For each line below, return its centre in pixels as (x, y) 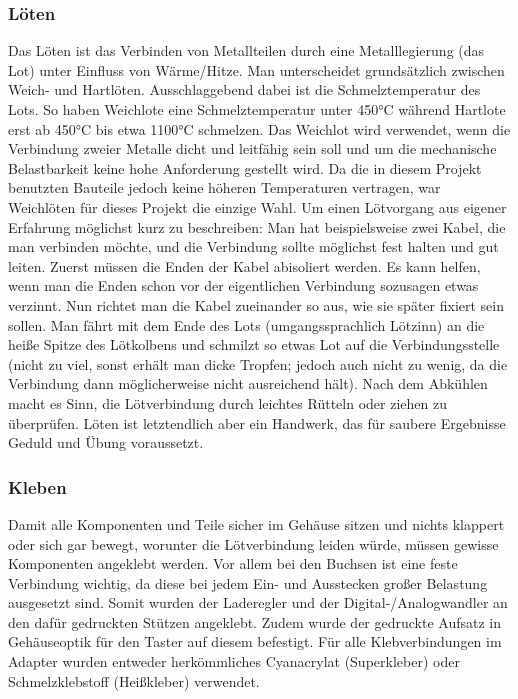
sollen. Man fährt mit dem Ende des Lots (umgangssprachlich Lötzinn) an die (246, 324)
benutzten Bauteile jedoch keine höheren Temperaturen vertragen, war (224, 187)
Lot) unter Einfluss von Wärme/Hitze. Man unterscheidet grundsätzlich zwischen (256, 69)
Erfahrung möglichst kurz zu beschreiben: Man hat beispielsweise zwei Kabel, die (257, 226)
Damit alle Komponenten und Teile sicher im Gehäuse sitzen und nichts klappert (256, 523)
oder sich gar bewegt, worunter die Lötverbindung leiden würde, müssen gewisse (253, 543)
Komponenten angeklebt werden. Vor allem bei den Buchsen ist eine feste (233, 563)
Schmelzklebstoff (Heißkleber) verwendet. (134, 680)
